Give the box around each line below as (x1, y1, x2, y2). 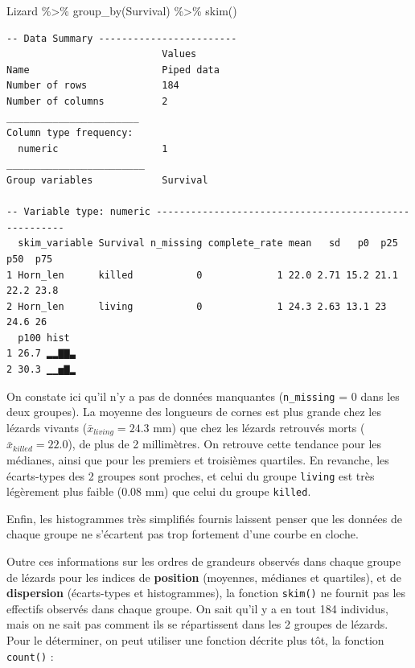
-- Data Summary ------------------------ (6, 32, 237, 44)
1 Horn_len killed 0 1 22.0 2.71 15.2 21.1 (6, 269, 398, 281)
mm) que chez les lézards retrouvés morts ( (153, 419, 365, 435)
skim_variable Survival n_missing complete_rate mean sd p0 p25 (18, 237, 398, 249)
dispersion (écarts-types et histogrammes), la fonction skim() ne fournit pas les (6, 584, 405, 601)
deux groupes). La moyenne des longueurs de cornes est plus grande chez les (6, 403, 381, 420)
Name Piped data (6, 64, 220, 76)
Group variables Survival (6, 174, 208, 186)
